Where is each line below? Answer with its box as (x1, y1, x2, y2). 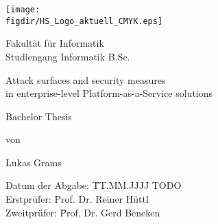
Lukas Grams (5, 155, 62, 169)
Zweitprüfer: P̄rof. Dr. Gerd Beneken (5, 205, 160, 219)
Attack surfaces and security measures (5, 72, 166, 87)
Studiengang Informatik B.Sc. (5, 49, 130, 63)
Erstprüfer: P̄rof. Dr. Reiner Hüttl (5, 192, 149, 206)
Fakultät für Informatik (5, 36, 104, 50)
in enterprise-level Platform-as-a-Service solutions (5, 86, 213, 100)
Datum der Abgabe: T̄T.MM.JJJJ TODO (5, 178, 182, 192)
